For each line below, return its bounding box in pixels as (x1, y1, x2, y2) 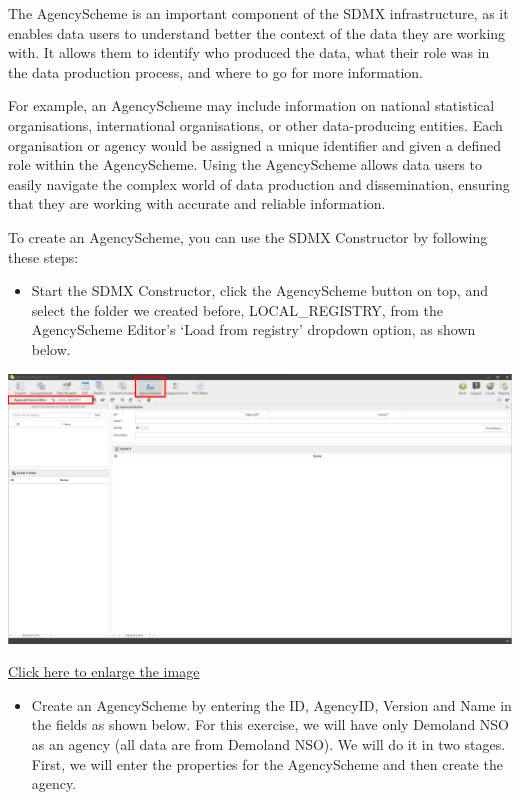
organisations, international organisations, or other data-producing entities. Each (8, 114, 503, 135)
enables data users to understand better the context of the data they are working (8, 22, 506, 43)
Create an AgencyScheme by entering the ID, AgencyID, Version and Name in (31, 694, 512, 715)
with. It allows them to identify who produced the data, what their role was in (8, 42, 490, 63)
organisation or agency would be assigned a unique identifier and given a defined (8, 134, 502, 155)
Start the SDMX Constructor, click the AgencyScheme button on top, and (31, 280, 488, 301)
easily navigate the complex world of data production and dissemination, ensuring (8, 173, 510, 194)
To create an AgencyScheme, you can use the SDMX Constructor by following (8, 226, 488, 247)
